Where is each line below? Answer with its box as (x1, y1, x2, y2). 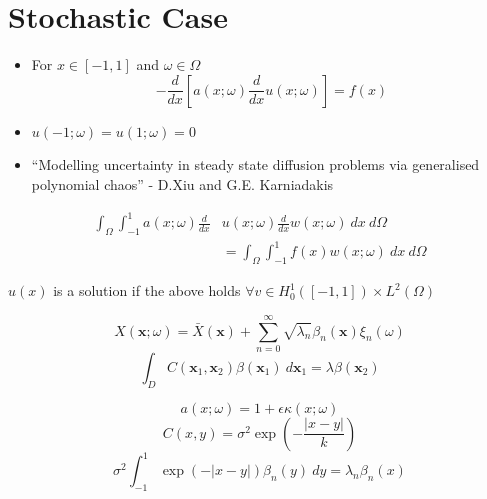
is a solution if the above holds (53, 280, 241, 301)
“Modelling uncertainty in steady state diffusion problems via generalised (31, 154, 480, 175)
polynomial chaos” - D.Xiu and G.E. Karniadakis (31, 173, 334, 194)
